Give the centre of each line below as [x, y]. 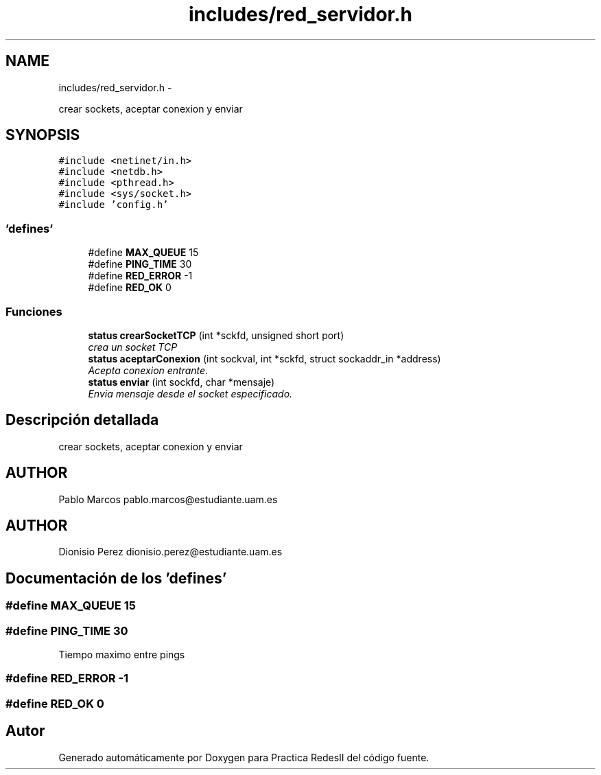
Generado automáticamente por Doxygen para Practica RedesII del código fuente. [244, 757]
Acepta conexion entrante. [148, 370]
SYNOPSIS [43, 135]
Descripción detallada [82, 420]
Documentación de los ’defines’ [116, 578]
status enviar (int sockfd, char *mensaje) [181, 382]
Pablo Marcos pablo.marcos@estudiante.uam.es [168, 499]
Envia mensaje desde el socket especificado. [190, 393]
